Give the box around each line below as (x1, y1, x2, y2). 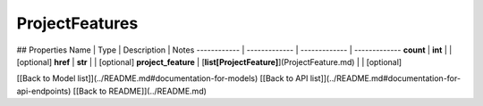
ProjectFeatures (16, 13, 139, 33)
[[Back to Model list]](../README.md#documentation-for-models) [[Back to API (16, 73, 309, 84)
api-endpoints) (16, 86, 72, 96)
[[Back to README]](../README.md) (72, 86, 208, 96)
